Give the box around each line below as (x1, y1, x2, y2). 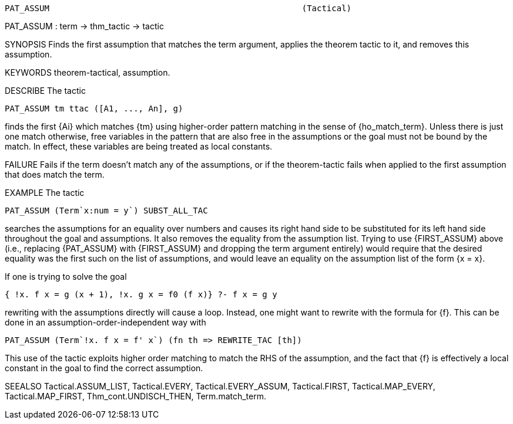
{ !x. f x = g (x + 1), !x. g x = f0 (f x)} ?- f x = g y (5, 290, 277, 299)
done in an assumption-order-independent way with (5, 317, 206, 327)
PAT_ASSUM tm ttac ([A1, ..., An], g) (5, 104, 183, 113)
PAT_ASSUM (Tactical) (5, 4, 352, 13)
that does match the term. (5, 169, 105, 179)
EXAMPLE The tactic (5, 188, 85, 198)
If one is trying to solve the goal (5, 272, 127, 281)
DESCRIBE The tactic (5, 86, 86, 96)
